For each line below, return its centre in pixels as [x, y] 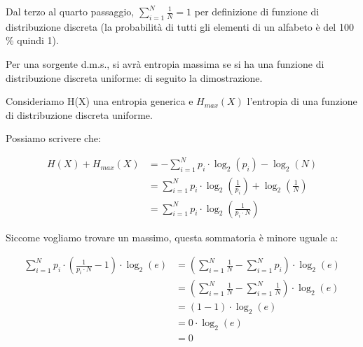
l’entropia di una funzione [302, 101]
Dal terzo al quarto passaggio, [70, 11]
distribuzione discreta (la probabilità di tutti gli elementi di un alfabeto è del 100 [180, 26]
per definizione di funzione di [257, 11]
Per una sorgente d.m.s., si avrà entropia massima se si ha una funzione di [165, 63]
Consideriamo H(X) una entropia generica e [100, 101]
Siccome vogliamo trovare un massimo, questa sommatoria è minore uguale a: [172, 237]
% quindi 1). [32, 40]
